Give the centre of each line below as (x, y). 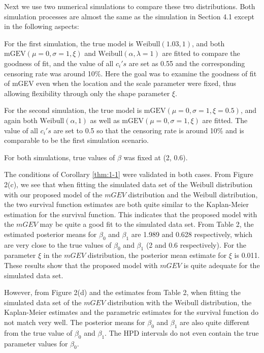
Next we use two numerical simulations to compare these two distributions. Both (130, 6)
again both (21, 120)
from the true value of (38, 332)
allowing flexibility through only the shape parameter (87, 93)
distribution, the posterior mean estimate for (157, 255)
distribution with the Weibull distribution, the (179, 302)
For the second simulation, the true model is (73, 110)
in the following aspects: (42, 26)
